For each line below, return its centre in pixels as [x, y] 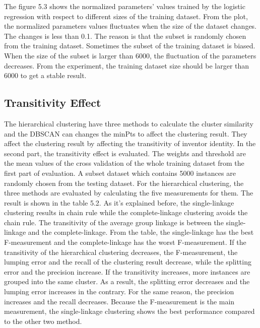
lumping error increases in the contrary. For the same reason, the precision [119, 291]
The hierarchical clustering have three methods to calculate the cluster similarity [129, 123]
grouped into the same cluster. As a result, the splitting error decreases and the [127, 281]
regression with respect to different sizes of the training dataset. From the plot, [126, 16]
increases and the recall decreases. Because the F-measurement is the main [119, 301]
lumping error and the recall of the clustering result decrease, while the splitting [128, 262]
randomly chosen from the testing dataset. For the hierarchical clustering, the [124, 183]
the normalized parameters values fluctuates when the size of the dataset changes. [131, 26]
